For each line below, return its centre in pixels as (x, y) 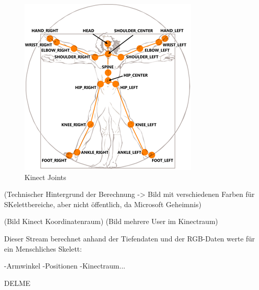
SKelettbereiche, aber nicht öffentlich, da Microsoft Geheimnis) (103, 204)
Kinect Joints (45, 177)
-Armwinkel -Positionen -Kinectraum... (65, 266)
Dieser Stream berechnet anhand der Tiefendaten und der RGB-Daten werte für (129, 238)
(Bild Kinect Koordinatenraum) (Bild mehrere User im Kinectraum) (111, 221)
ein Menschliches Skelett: (43, 248)
